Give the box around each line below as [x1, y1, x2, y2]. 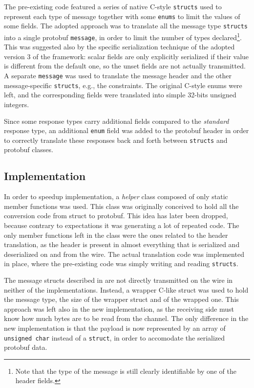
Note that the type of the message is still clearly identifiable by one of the [15, 365, 236, 376]
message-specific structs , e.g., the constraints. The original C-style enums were [4, 80, 242, 90]
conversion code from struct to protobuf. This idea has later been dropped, [4, 210, 228, 221]
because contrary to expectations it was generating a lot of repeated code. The [4, 220, 239, 230]
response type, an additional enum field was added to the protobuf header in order [4, 125, 249, 136]
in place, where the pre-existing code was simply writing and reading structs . [4, 258, 238, 269]
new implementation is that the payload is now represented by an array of [4, 323, 226, 333]
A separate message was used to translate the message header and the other [4, 70, 232, 81]
